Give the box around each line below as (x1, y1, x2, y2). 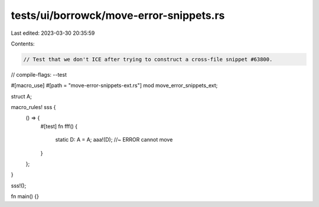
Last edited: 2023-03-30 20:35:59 (11, 29, 95, 37)
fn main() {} (11, 193, 40, 200)
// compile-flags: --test (11, 71, 67, 78)
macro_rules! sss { (11, 104, 56, 111)
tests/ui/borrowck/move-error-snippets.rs (11, 9, 225, 22)
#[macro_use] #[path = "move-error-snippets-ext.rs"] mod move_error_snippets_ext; (11, 82, 218, 89)
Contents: (11, 40, 35, 47)
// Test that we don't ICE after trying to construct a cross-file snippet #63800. (23, 56, 273, 63)
